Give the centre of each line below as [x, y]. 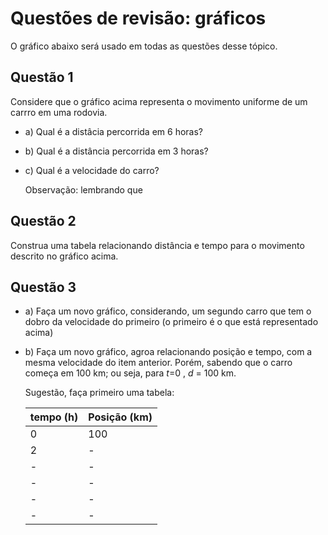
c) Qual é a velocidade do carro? [92, 170]
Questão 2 [43, 221]
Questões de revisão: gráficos [138, 18]
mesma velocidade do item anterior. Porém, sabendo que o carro [158, 363]
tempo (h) [54, 417]
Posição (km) [120, 417]
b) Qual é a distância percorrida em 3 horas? [116, 151]
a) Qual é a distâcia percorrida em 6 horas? [113, 131]
